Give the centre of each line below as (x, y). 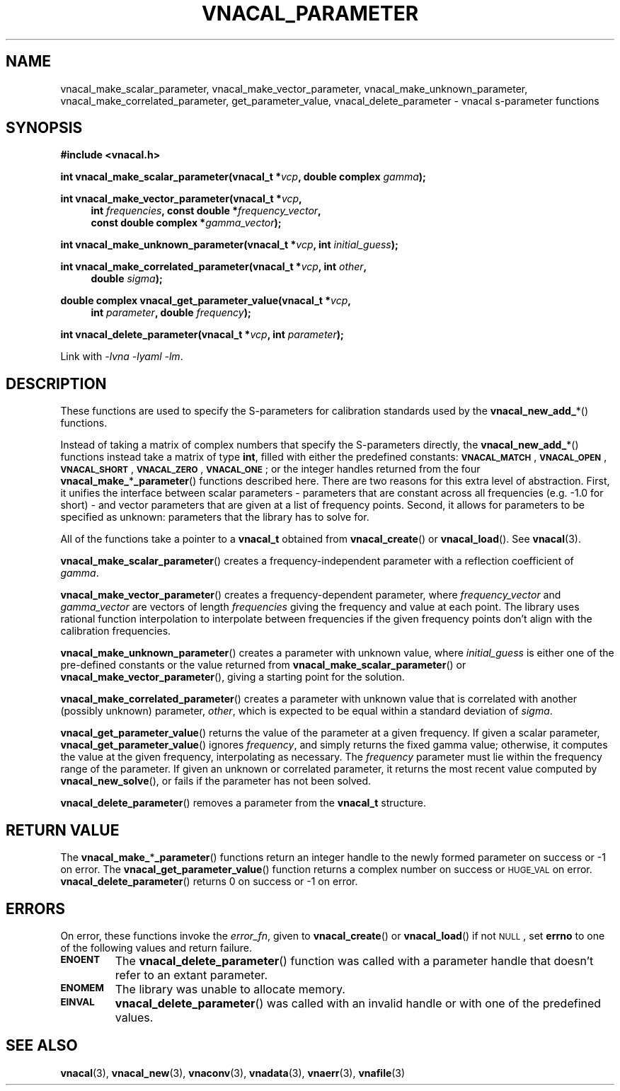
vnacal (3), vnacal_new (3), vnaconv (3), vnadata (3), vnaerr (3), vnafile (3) (233, 1073)
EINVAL (77, 1001)
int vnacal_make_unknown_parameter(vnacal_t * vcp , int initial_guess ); (229, 245)
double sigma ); (127, 279)
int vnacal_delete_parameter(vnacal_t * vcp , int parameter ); (202, 335)
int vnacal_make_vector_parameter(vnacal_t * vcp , (181, 199)
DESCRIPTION (56, 383)
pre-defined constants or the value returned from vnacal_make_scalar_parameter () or (263, 665)
